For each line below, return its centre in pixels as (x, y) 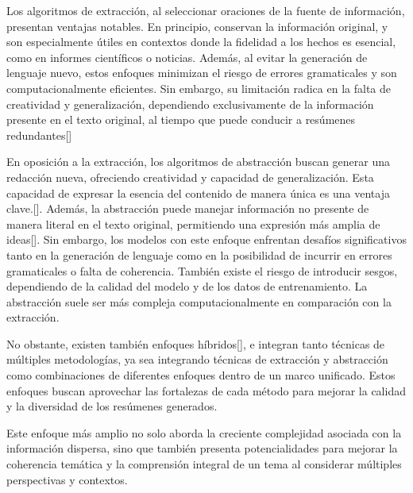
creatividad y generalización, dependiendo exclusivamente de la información (190, 104)
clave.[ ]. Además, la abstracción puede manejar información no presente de (188, 208)
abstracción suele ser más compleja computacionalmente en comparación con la (199, 301)
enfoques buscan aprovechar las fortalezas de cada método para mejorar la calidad (206, 390)
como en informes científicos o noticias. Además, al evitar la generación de (187, 57)
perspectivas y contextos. (67, 479)
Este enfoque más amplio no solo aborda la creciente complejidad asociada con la (204, 432)
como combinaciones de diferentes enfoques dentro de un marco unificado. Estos (201, 375)
